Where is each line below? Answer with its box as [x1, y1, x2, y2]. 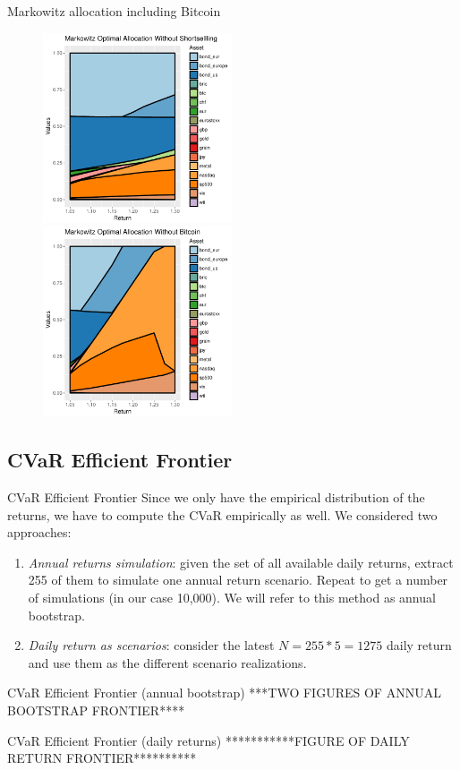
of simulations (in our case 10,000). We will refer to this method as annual [28, 587, 436, 606]
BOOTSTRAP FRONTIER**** [7, 700, 185, 719]
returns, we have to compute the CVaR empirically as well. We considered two [7, 505, 438, 524]
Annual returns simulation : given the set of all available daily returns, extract [28, 552, 454, 571]
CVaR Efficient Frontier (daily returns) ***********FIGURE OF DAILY [7, 731, 410, 749]
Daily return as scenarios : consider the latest [28, 636, 275, 654]
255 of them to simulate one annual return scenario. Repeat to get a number [28, 570, 448, 589]
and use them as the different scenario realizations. [28, 653, 307, 672]
